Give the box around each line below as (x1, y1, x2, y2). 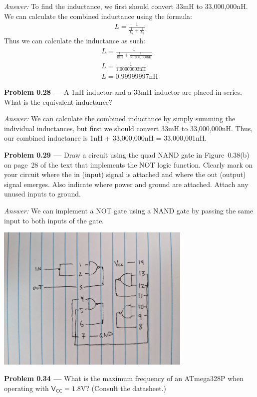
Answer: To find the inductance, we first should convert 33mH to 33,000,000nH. (4, 1, 248, 11)
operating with (4, 383, 49, 393)
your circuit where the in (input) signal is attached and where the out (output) (4, 169, 246, 180)
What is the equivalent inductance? (4, 96, 112, 107)
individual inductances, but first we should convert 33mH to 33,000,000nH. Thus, (4, 123, 253, 133)
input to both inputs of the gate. (4, 215, 104, 225)
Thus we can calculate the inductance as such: (4, 35, 145, 45)
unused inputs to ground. (4, 189, 81, 199)
